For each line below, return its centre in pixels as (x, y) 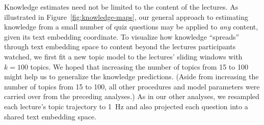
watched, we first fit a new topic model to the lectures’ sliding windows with (123, 56)
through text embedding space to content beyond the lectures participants (120, 46)
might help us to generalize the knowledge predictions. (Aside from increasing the (131, 76)
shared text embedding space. (50, 116)
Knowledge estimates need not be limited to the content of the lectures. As (121, 7)
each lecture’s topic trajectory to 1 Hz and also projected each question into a (126, 106)
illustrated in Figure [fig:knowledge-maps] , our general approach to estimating (126, 17)
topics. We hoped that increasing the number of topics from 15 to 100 (139, 66)
